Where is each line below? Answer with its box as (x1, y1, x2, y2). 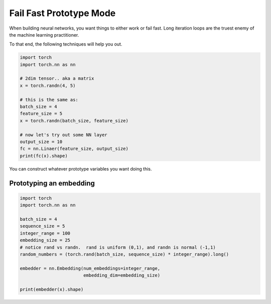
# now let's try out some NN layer (20, 132, 107, 137)
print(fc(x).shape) (20, 153, 68, 159)
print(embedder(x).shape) (20, 286, 84, 292)
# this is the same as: (20, 97, 79, 102)
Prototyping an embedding (9, 179, 95, 188)
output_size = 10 (20, 139, 63, 144)
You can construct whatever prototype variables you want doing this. (9, 166, 152, 172)
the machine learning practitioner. (9, 32, 79, 38)
